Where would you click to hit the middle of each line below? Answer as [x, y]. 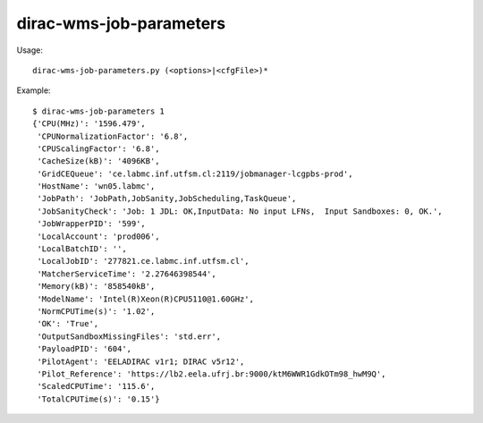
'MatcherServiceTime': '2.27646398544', [127, 274]
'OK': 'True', [68, 324]
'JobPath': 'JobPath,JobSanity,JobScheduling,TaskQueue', [167, 199]
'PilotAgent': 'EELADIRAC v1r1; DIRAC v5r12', [141, 361]
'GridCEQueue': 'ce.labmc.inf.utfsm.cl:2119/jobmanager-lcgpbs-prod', [195, 173]
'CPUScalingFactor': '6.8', [98, 148]
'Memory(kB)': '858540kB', [96, 287]
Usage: [30, 50]
